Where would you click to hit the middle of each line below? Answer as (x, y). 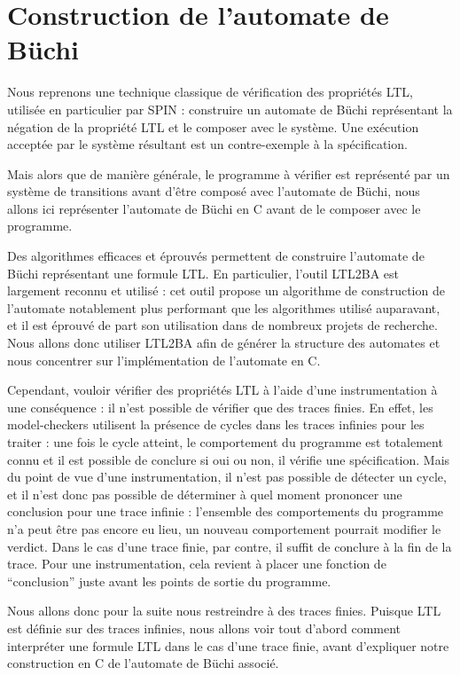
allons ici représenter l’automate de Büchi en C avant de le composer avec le (214, 208)
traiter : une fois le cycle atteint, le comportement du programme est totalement (225, 442)
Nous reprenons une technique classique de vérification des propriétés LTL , (211, 92)
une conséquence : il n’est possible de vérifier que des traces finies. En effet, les (220, 407)
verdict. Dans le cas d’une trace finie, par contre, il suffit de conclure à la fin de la (230, 546)
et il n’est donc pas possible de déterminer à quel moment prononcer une (205, 494)
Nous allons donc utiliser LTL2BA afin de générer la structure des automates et (224, 343)
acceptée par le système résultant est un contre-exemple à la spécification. (207, 144)
